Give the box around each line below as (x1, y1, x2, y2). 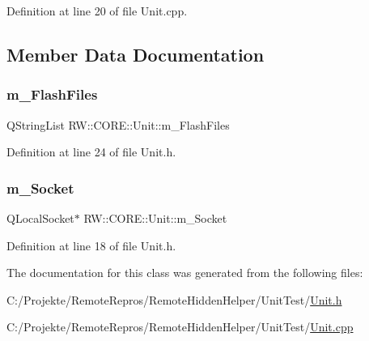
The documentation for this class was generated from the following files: (6, 264, 363, 281)
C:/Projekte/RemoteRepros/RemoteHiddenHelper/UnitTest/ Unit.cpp (6, 318, 354, 335)
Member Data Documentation (6, 41, 265, 66)
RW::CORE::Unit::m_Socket (83, 210, 227, 226)
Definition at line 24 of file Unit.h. (6, 143, 176, 160)
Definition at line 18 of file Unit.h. (6, 237, 176, 254)
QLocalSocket (6, 210, 74, 226)
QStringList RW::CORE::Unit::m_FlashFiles (6, 116, 230, 133)
